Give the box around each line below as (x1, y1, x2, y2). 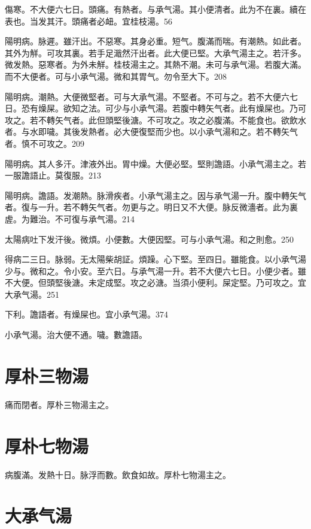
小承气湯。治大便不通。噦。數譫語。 (5, 328, 147, 341)
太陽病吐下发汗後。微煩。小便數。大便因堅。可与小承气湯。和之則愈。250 (5, 232, 294, 245)
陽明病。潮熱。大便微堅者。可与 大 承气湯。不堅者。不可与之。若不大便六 (5, 90, 289, 102)
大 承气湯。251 (5, 288, 59, 300)
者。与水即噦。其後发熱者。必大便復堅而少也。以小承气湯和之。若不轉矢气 (5, 125, 298, 138)
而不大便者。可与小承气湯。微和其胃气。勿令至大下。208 (5, 69, 227, 82)
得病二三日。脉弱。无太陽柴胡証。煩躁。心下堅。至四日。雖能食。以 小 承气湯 (5, 253, 306, 265)
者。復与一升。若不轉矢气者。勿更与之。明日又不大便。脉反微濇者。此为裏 (5, 201, 298, 213)
